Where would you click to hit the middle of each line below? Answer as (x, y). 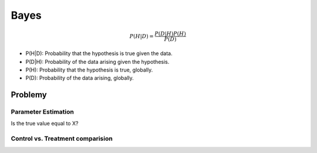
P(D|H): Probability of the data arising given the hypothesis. (97, 62)
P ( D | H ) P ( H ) (170, 34)
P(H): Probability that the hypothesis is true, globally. (89, 70)
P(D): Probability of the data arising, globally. (80, 78)
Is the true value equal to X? (45, 124)
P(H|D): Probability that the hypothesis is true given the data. (99, 53)
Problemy (29, 95)
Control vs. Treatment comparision (62, 139)
